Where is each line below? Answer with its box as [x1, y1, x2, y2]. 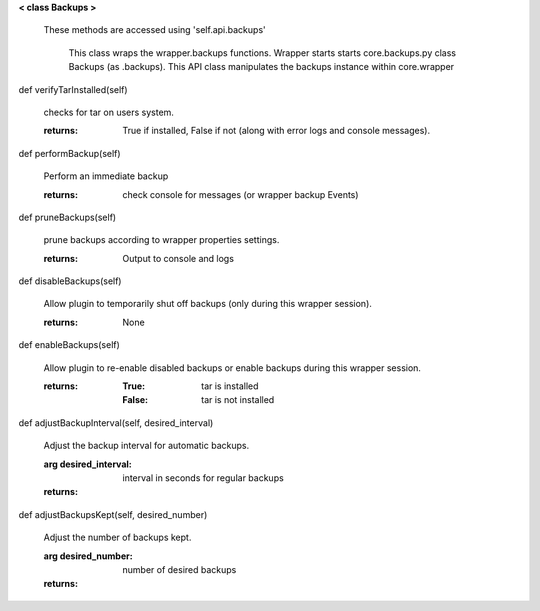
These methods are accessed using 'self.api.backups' [43, 24, 266, 36]
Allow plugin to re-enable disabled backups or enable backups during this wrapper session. [43, 361, 422, 374]
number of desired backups [122, 563, 237, 575]
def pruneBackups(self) [18, 211, 117, 223]
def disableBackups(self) [18, 275, 122, 287]
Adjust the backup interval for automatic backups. [43, 440, 250, 452]
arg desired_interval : [43, 458, 132, 470]
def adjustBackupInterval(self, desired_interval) [18, 416, 214, 429]
